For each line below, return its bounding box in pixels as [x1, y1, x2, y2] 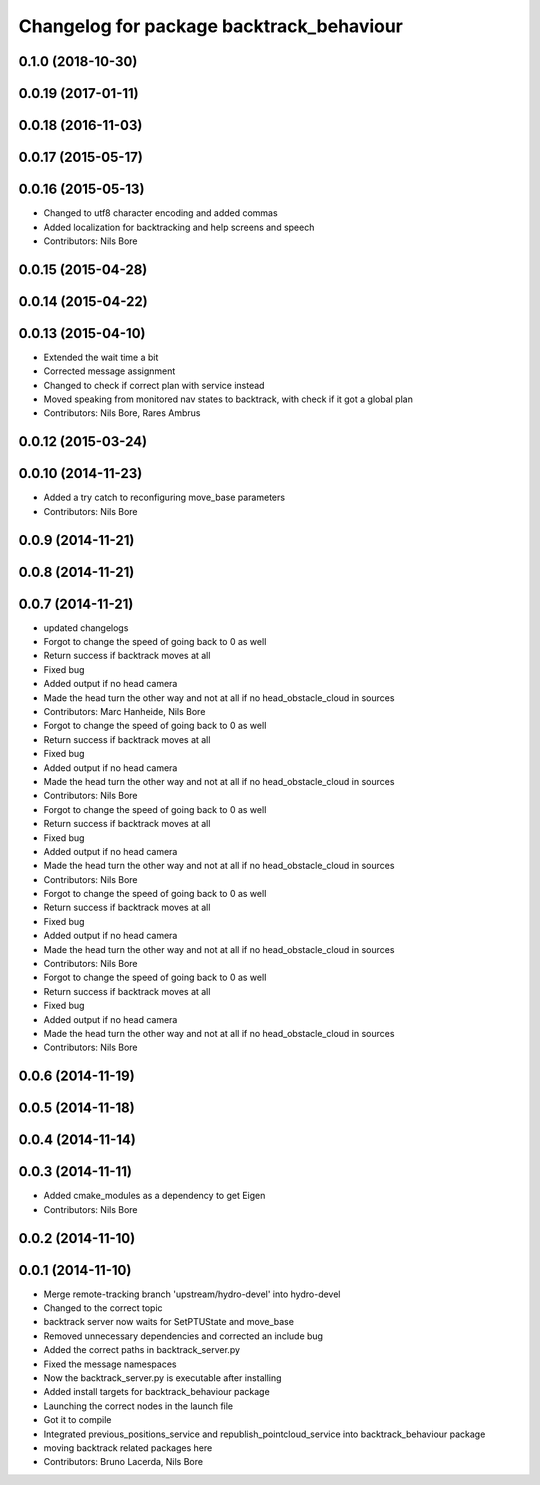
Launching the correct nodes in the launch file [43, 1400, 234, 1412]
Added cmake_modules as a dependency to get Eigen [43, 1190, 266, 1202]
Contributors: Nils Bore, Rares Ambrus [43, 407, 201, 419]
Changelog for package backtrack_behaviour [18, 15, 404, 37]
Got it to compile [43, 1414, 112, 1426]
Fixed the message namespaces [43, 1358, 177, 1370]
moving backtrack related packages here [43, 1441, 213, 1454]
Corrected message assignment [43, 365, 176, 377]
